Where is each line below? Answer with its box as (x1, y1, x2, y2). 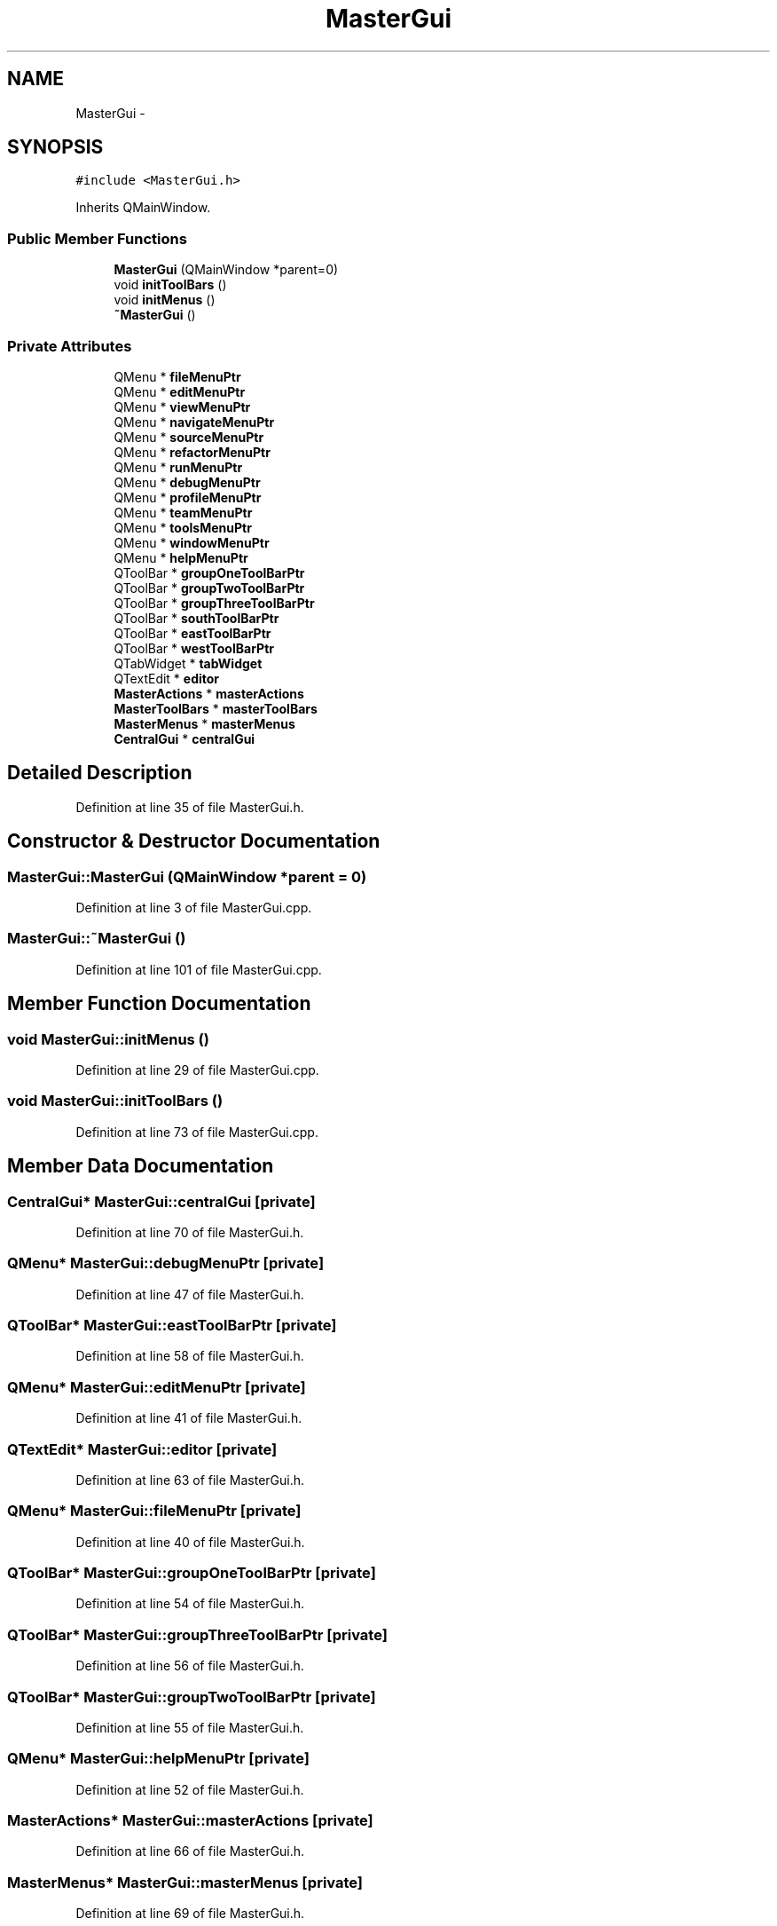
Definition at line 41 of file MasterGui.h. (75, 1410, 302, 1426)
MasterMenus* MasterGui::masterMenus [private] (7, 1873, 363, 1891)
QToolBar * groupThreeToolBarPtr (114, 595, 315, 611)
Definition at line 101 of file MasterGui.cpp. (75, 961, 322, 977)
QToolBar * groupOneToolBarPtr (114, 564, 305, 580)
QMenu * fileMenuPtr (114, 368, 241, 384)
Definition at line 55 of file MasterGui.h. (75, 1719, 304, 1735)
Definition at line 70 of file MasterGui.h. (75, 1224, 304, 1240)
